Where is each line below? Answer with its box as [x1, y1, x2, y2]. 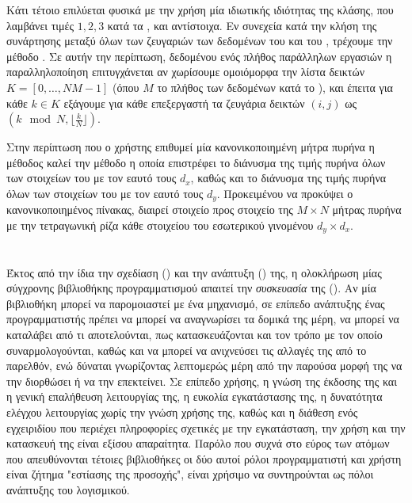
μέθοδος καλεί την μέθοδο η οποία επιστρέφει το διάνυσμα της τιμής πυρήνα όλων [6, 154, 386, 170]
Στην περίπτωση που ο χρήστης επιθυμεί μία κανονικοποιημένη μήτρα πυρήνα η [6, 139, 375, 155]
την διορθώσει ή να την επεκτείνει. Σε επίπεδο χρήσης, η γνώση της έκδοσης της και [6, 372, 397, 389]
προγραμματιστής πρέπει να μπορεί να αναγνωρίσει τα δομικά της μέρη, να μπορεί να [6, 311, 399, 327]
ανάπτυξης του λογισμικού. [6, 481, 130, 497]
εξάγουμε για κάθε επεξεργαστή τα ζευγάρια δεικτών [63, 94, 305, 111]
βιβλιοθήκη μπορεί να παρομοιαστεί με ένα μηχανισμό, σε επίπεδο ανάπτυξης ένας [6, 295, 385, 311]
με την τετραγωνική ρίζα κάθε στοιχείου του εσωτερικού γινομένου [6, 216, 314, 233]
